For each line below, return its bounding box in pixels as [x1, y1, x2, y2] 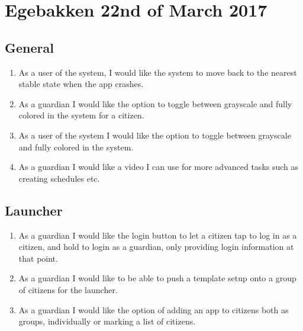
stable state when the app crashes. [18, 78, 144, 90]
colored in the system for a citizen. [18, 109, 144, 121]
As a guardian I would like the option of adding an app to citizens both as [18, 303, 289, 316]
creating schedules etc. [18, 172, 100, 184]
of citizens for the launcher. [18, 283, 118, 295]
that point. [18, 252, 58, 264]
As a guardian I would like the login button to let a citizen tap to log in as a [18, 229, 297, 241]
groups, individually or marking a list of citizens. [18, 315, 196, 327]
